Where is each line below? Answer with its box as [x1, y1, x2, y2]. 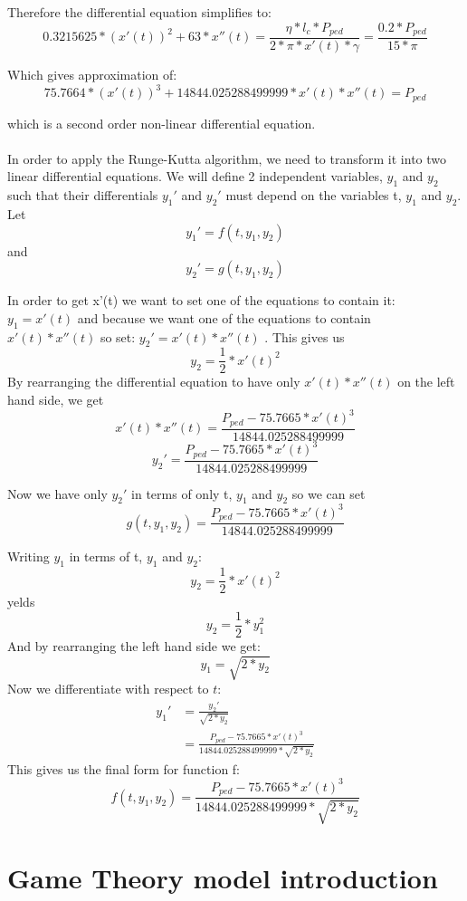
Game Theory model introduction [7, 858, 438, 896]
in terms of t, [69, 547, 143, 566]
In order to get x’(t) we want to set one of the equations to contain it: [7, 291, 396, 310]
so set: [100, 327, 136, 346]
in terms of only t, [131, 484, 233, 503]
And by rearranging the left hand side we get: [7, 636, 261, 655]
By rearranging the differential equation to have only [7, 372, 300, 391]
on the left [397, 372, 455, 391]
